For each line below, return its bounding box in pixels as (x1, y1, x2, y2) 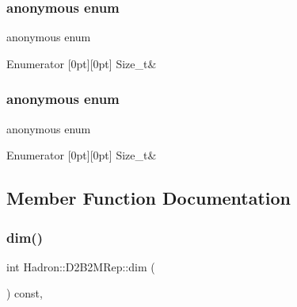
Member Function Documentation (6, 186, 291, 210)
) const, (6, 285, 43, 301)
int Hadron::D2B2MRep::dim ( (6, 258, 155, 274)
